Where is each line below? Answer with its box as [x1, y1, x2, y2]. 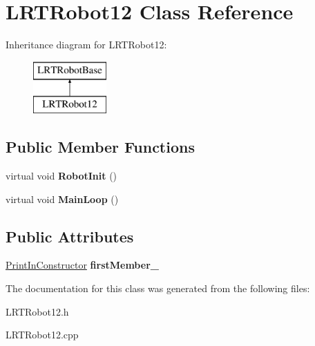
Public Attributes [6, 225, 134, 247]
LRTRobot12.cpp [6, 327, 79, 342]
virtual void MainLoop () [6, 191, 119, 206]
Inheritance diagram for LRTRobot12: [6, 37, 167, 52]
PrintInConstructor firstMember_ [6, 258, 159, 272]
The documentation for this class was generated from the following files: [6, 281, 310, 296]
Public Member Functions [6, 136, 195, 157]
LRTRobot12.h [6, 304, 69, 318]
